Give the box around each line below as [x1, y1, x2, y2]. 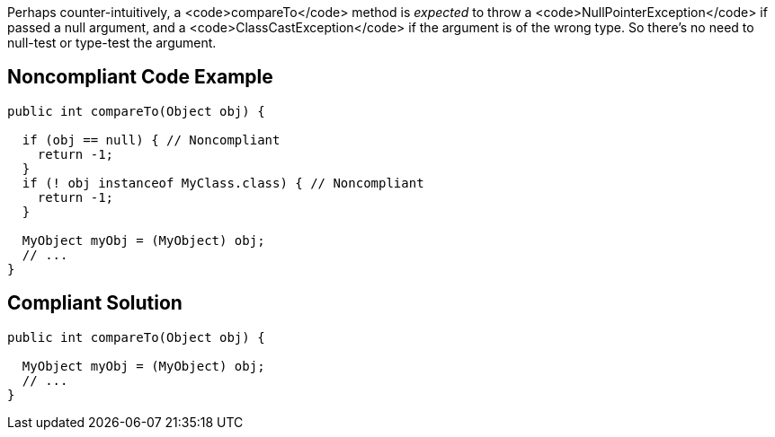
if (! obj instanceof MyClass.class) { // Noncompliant [22, 175, 424, 190]
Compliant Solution [7, 292, 183, 315]
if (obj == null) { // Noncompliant [22, 132, 281, 147]
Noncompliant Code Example [7, 66, 273, 89]
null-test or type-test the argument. [7, 35, 217, 50]
